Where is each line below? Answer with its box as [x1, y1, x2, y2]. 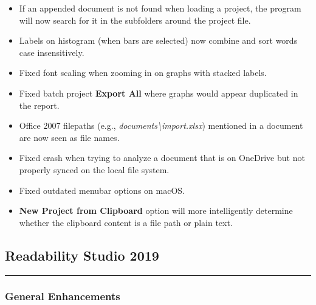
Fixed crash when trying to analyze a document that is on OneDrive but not [19, 151, 305, 164]
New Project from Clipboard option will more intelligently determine [19, 204, 293, 217]
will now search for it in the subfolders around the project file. [19, 13, 251, 26]
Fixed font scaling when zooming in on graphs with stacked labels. [19, 66, 267, 79]
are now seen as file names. [19, 131, 120, 143]
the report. [19, 98, 60, 111]
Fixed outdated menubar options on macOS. [19, 183, 185, 196]
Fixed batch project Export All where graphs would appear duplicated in [19, 86, 298, 99]
